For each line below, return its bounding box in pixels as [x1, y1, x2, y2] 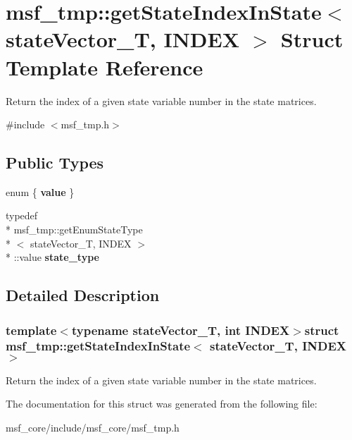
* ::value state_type [6, 250, 99, 264]
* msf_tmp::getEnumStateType [6, 222, 143, 237]
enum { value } [6, 184, 75, 199]
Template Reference [6, 52, 203, 81]
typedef [6, 208, 38, 223]
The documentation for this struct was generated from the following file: [6, 396, 318, 411]
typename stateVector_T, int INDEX [71, 321, 290, 338]
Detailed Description [6, 284, 160, 306]
